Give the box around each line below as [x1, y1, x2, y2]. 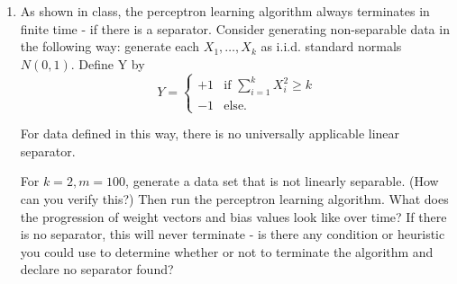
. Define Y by [70, 54, 145, 73]
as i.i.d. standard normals [260, 37, 402, 56]
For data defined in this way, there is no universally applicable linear [20, 124, 400, 143]
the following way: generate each [20, 37, 200, 56]
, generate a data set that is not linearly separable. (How [125, 172, 439, 191]
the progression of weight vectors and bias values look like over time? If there [20, 207, 447, 226]
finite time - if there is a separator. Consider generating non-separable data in [20, 19, 450, 38]
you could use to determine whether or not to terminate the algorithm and [20, 242, 434, 261]
